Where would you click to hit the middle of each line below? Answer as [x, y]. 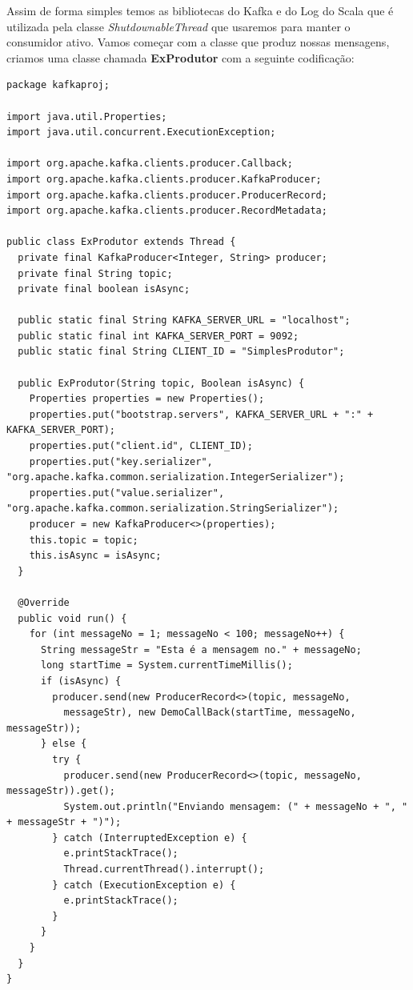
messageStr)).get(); [61, 791]
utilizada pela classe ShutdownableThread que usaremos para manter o [178, 26]
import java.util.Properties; [87, 116]
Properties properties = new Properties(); [147, 399]
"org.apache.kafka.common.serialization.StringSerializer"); [173, 509]
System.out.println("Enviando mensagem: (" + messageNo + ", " [236, 806]
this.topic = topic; [84, 540]
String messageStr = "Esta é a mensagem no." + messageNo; [201, 649]
